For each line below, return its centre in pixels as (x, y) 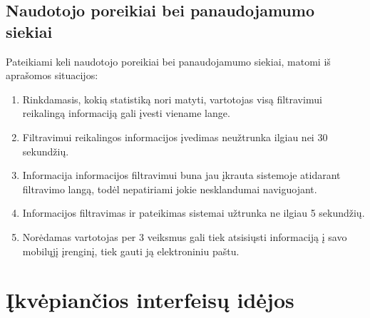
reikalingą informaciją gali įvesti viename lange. (126, 113)
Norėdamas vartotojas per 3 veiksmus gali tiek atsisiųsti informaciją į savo (185, 236)
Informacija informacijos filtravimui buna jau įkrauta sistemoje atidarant (181, 175)
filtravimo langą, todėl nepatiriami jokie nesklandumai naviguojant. (170, 189)
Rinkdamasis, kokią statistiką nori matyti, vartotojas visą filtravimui (172, 99)
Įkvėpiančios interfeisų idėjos (150, 300)
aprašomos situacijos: (52, 75)
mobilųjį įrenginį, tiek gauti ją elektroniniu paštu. (131, 251)
